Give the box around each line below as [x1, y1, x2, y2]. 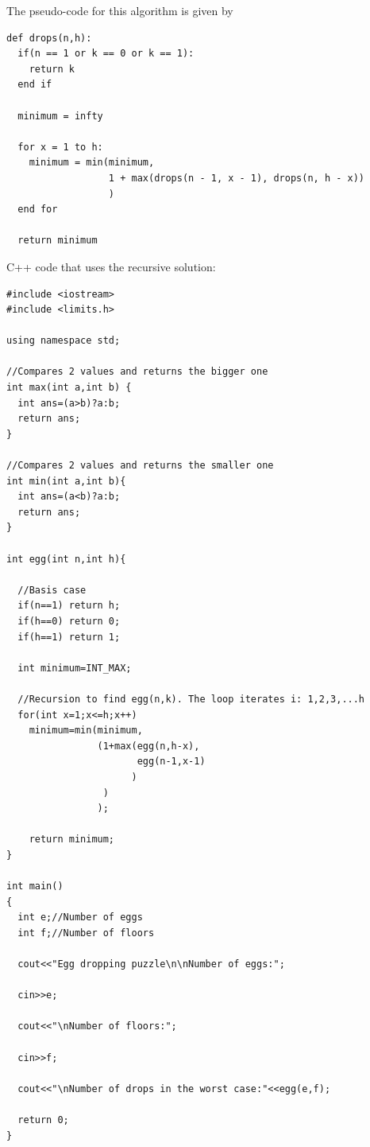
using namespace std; [6, 335, 121, 347]
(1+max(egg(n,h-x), [97, 740, 200, 752]
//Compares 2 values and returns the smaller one [6, 460, 274, 472]
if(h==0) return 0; [17, 615, 121, 627]
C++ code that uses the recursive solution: [6, 258, 216, 274]
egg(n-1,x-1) [137, 756, 206, 768]
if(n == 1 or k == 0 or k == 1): [17, 48, 195, 60]
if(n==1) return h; [17, 600, 121, 612]
